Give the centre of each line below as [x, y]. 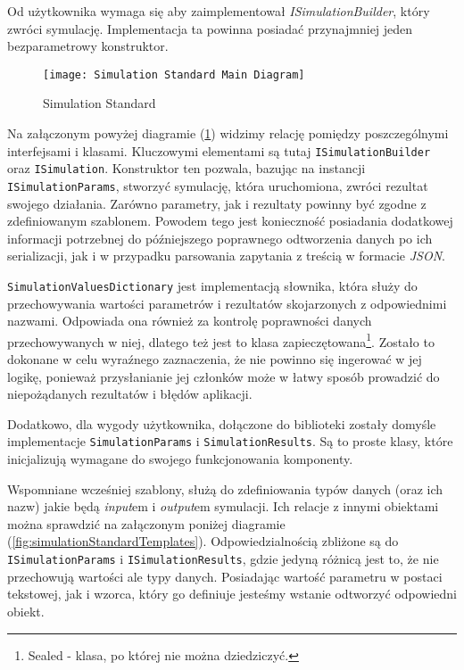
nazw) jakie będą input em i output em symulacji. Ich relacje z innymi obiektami [223, 506]
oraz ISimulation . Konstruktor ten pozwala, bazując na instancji [186, 168]
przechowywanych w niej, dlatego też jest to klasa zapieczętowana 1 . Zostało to [221, 340]
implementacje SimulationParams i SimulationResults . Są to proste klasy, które [230, 441]
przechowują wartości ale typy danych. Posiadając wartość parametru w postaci [225, 576]
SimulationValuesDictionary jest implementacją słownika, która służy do [212, 285]
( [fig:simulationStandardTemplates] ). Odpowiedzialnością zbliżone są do [203, 541]
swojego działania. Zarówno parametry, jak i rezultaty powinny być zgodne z [217, 203]
